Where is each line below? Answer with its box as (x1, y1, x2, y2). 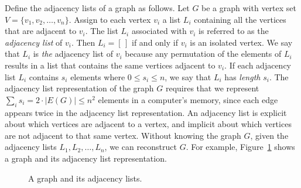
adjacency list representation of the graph (5, 82, 154, 94)
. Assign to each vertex (69, 13, 151, 25)
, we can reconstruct (104, 141, 177, 153)
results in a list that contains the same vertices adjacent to (5, 59, 216, 71)
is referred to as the (199, 25, 269, 37)
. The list (85, 25, 118, 37)
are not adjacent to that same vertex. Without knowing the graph (5, 129, 241, 141)
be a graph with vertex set (201, 2, 296, 13)
